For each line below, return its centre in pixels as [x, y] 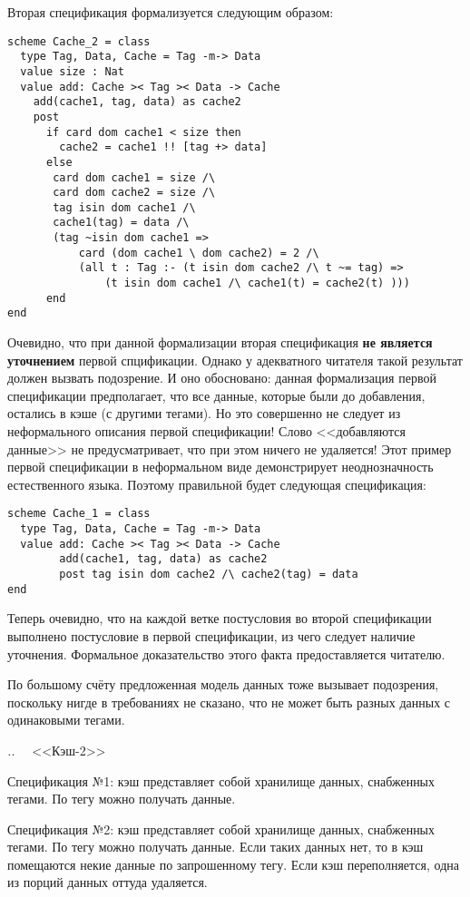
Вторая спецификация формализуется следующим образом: [171, 12]
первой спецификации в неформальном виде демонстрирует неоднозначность [220, 467]
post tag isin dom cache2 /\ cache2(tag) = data [209, 575]
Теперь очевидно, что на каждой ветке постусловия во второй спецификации [220, 618]
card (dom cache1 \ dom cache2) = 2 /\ [199, 253]
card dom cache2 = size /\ [134, 193]
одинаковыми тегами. [66, 720]
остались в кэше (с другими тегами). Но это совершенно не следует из [204, 413]
